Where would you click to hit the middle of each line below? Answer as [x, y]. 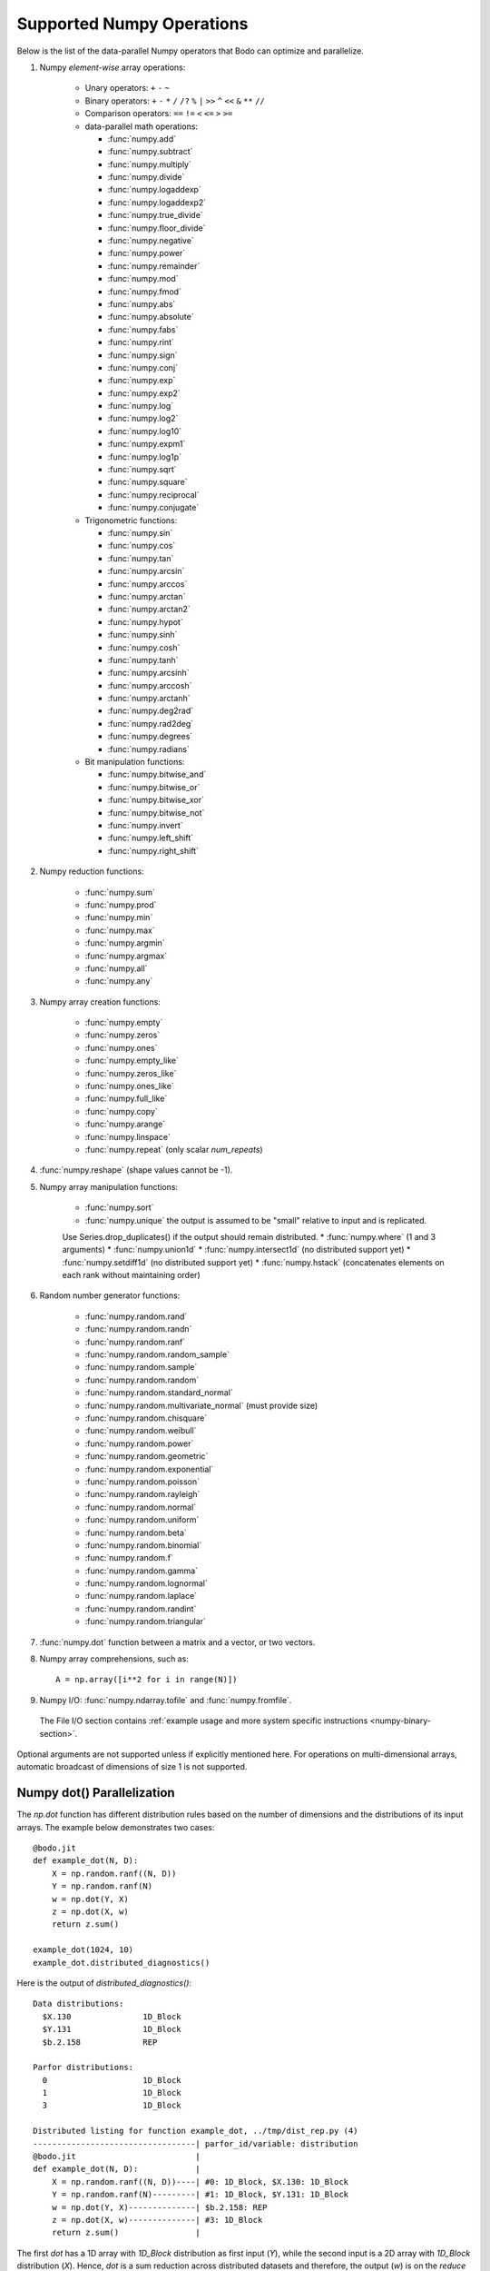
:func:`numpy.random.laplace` [141, 1596]
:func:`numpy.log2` [143, 419]
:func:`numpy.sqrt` [142, 470]
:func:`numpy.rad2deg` [151, 723]
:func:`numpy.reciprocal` [153, 494]
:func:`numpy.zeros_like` [131, 1073]
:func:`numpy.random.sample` [141, 1367]
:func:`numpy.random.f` [129, 1558]
